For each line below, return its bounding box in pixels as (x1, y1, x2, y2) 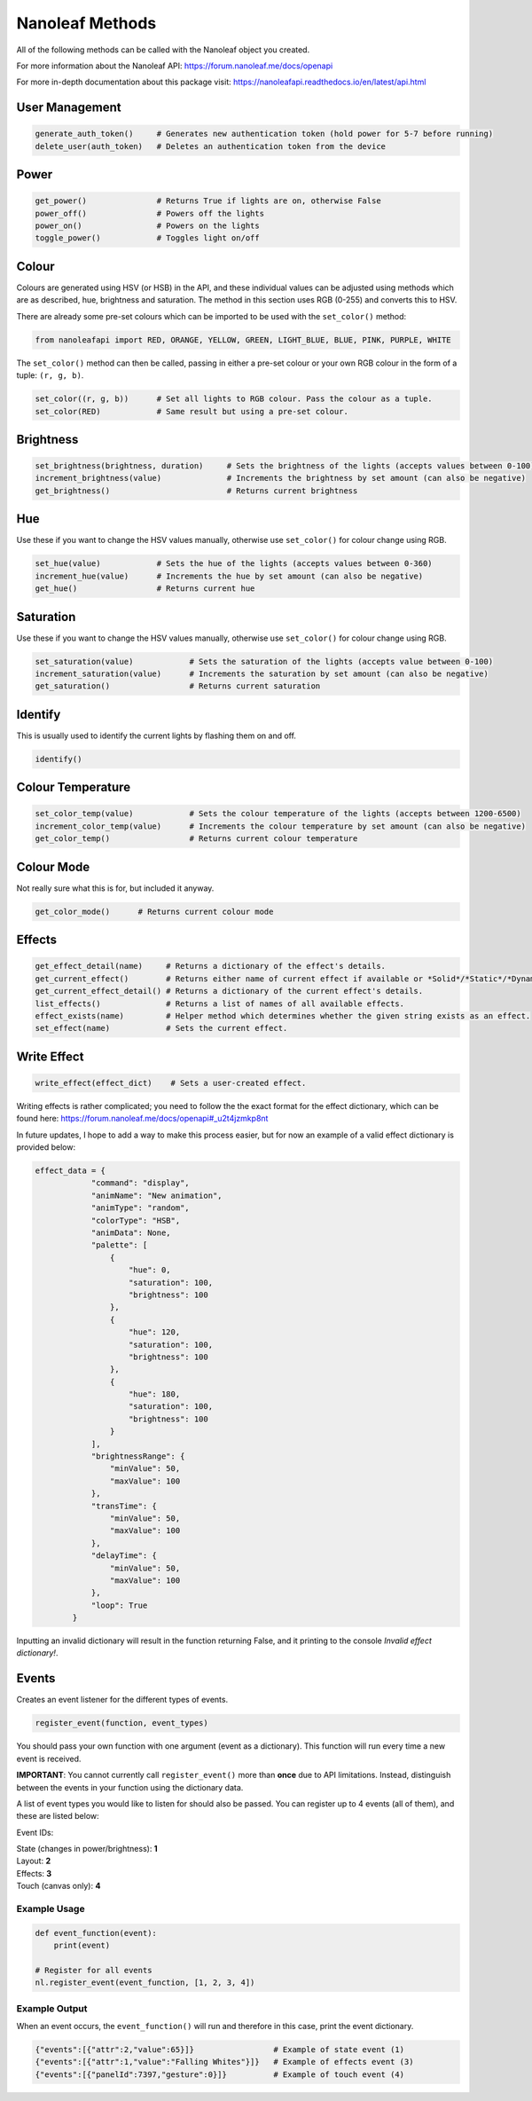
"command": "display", (90, 1178, 190, 1188)
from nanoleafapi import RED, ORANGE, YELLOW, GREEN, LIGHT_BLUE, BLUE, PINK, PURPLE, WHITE (35, 334, 451, 345)
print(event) (53, 1940, 111, 1951)
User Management (16, 100, 121, 115)
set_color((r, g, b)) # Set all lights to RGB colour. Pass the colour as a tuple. (35, 394, 434, 404)
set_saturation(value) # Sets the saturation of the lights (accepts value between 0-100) (35, 657, 494, 666)
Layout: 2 (16, 1855, 51, 1867)
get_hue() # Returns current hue (35, 584, 255, 594)
